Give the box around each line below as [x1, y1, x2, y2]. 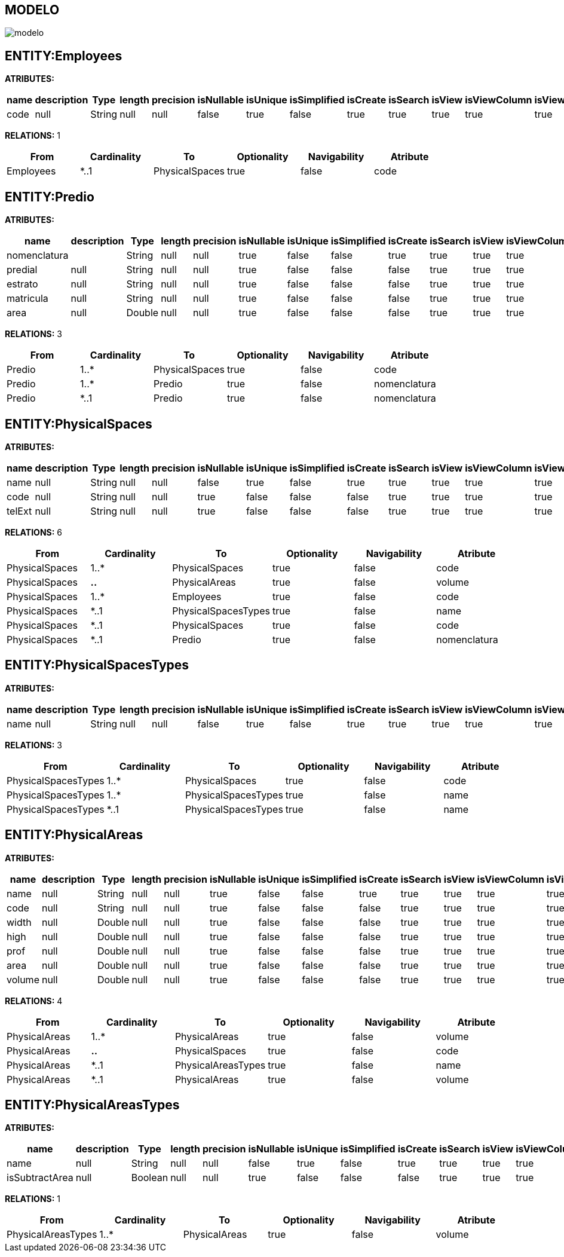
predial [7, 264, 38, 276]
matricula [7, 292, 48, 305]
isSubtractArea [7, 1172, 73, 1184]
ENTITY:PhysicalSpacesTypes [5, 657, 189, 673]
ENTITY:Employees [5, 48, 122, 63]
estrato [7, 278, 38, 290]
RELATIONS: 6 [5, 527, 63, 537]
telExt [7, 504, 32, 517]
